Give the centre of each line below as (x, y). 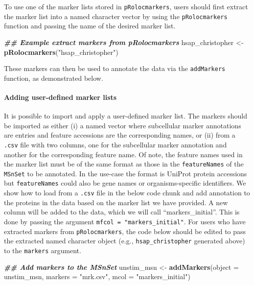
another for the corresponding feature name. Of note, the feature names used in (123, 154)
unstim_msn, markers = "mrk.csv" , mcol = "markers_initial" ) (97, 276)
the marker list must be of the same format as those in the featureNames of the (124, 164)
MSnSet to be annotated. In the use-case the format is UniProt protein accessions (126, 173)
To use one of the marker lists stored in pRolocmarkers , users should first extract (126, 6)
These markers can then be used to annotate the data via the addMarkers (115, 68)
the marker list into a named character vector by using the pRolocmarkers (116, 16)
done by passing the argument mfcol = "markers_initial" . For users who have (125, 221)
